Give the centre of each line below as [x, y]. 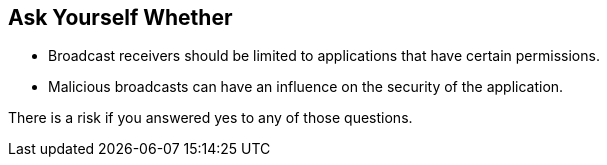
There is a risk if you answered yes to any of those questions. [210, 118]
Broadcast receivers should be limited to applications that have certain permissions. [324, 56]
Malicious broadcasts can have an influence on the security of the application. [306, 87]
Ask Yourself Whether [120, 17]
